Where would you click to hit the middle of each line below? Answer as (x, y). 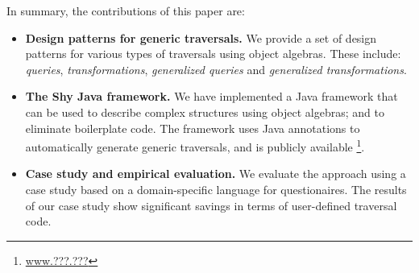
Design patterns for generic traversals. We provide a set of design (201, 37)
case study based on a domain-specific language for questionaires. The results (216, 189)
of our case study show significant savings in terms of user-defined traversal (211, 205)
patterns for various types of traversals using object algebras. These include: (213, 54)
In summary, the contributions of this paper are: (126, 10)
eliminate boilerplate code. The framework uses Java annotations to (193, 128)
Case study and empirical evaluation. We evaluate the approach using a (216, 174)
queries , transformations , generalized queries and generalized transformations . (216, 69)
